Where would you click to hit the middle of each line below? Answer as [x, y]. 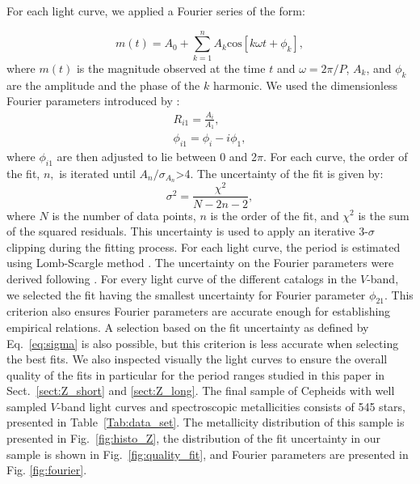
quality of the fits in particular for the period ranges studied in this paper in [196, 374]
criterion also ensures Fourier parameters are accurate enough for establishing [199, 311]
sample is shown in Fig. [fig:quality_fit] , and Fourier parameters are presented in [208, 454]
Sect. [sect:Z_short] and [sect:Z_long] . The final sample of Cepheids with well [201, 391]
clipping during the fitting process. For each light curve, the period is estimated [204, 246]
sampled [27, 406]
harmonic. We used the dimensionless [305, 85]
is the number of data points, [124, 215]
